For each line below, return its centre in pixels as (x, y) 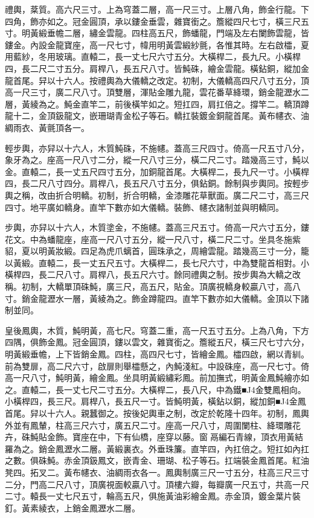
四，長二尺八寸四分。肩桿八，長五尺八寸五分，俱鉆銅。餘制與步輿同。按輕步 (157, 183)
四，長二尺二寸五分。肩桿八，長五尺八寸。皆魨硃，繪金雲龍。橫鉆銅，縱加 (153, 68)
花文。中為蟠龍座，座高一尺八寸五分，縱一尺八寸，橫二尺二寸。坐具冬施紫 (153, 239)
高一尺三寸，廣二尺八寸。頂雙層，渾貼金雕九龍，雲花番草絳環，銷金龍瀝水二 (157, 92)
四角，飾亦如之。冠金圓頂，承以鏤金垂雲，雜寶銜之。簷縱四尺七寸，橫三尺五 (157, 21)
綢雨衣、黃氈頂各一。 (47, 127)
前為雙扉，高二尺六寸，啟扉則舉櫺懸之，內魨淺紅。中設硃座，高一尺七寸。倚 (157, 366)
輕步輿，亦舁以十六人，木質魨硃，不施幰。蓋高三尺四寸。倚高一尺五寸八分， (157, 148)
